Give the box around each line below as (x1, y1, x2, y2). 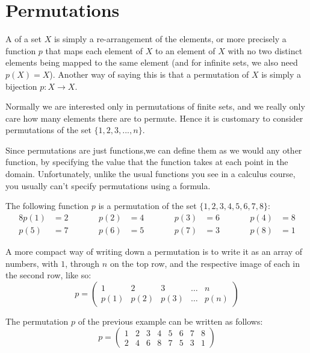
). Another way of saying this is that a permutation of (49, 67, 249, 80)
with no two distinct (228, 44, 303, 57)
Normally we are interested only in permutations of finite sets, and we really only (5, 100, 305, 113)
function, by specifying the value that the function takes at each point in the (5, 155, 288, 168)
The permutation (5, 314, 69, 327)
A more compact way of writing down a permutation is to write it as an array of (5, 245, 303, 257)
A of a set (5, 33, 42, 45)
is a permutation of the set (98, 199, 197, 212)
